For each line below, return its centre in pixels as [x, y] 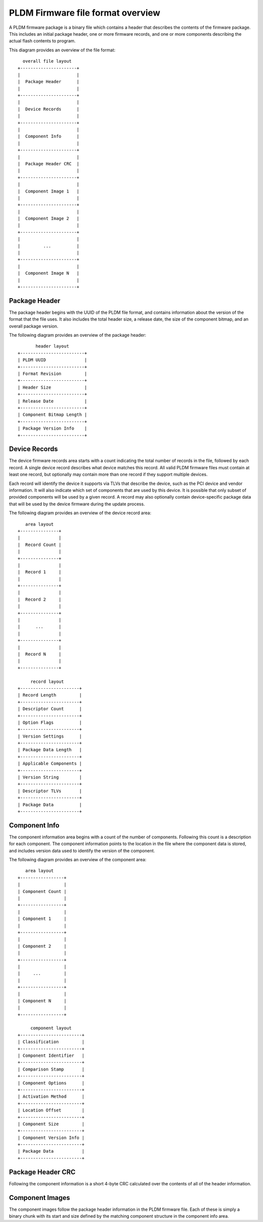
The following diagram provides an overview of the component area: [78, 860]
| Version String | [50, 777]
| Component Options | [51, 1083]
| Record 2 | [40, 599]
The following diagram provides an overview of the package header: [77, 335]
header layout [52, 346]
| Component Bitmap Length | [52, 415]
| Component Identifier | [51, 1056]
